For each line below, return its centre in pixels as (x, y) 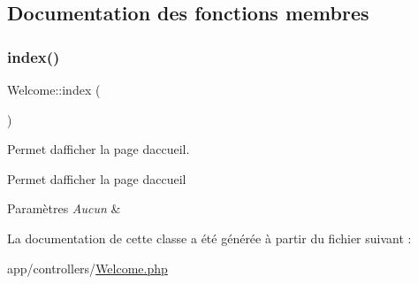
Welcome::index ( (54, 89)
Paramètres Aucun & (64, 208)
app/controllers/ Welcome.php (87, 268)
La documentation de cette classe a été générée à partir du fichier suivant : (209, 238)
